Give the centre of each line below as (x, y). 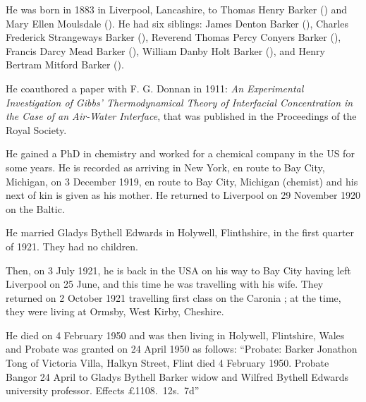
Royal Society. (36, 129)
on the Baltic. (35, 208)
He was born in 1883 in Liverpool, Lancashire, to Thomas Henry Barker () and (177, 9)
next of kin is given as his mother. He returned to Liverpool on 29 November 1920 (183, 195)
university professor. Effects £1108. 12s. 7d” (103, 390)
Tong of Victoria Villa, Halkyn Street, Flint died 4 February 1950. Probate (167, 363)
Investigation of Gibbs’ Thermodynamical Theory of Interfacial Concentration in (179, 102)
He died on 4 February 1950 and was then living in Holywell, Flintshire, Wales (175, 335)
